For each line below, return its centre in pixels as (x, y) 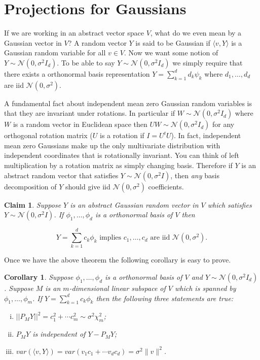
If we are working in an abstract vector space (74, 33)
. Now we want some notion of (171, 53)
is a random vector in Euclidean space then (80, 124)
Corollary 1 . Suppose (39, 276)
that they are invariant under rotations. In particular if (90, 113)
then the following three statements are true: (165, 298)
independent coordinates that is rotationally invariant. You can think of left (122, 155)
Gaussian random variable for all (55, 53)
